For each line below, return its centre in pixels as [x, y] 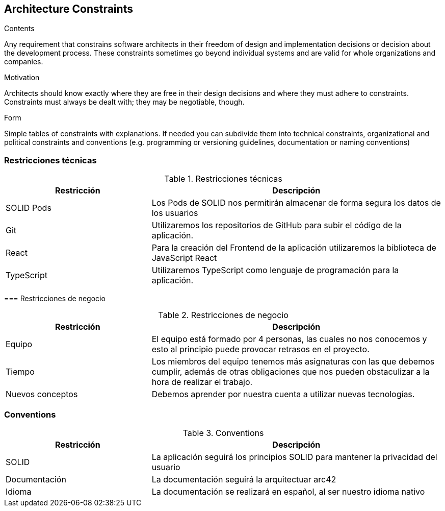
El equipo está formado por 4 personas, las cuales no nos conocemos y [289, 339]
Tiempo [20, 372]
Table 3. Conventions [223, 433]
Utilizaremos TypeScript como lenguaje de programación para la [275, 270]
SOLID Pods [29, 208]
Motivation [22, 78]
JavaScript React [184, 258]
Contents [19, 29]
